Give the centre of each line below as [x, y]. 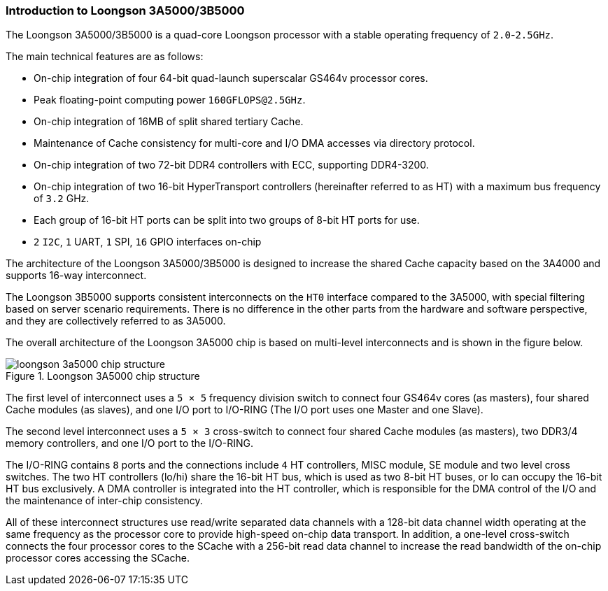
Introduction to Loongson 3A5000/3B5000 [125, 10]
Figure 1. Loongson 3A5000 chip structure [103, 376]
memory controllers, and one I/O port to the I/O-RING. [129, 443]
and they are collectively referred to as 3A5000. [116, 321]
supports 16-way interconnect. [76, 276]
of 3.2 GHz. [62, 199]
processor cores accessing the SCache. [98, 558]
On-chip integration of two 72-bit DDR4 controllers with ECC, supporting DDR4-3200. [231, 165]
